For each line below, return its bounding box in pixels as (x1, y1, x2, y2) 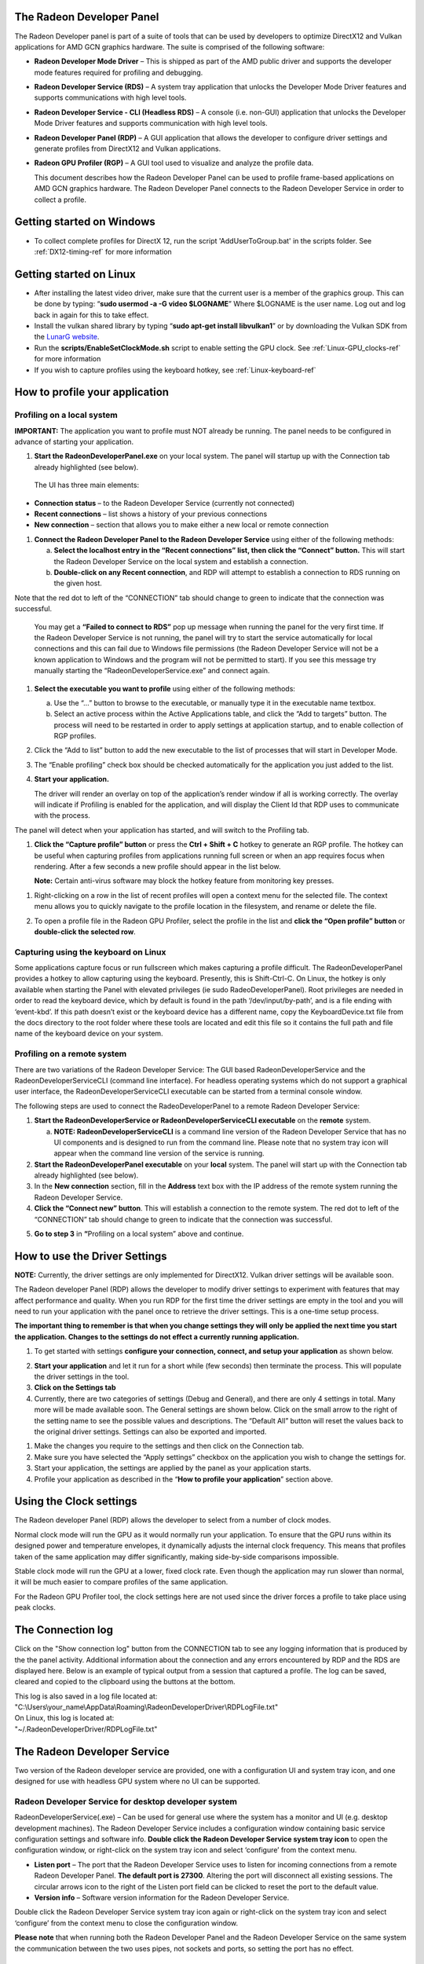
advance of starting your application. (14, 437, 134, 447)
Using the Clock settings (14, 1495, 137, 1508)
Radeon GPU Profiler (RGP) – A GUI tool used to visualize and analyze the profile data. (34, 158, 314, 168)
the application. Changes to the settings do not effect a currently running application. (14, 1332, 300, 1341)
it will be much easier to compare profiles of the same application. (14, 1577, 228, 1587)
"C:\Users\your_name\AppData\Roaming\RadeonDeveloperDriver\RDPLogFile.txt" (14, 1702, 279, 1712)
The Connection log (14, 1623, 114, 1637)
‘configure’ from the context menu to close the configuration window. (14, 1918, 239, 1928)
